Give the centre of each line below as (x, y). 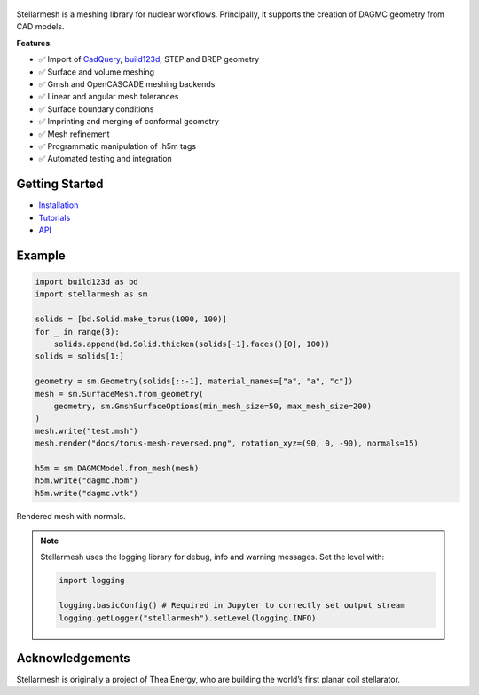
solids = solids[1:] (79, 356)
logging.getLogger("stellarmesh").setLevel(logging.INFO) (188, 618)
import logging (92, 580)
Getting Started (60, 184)
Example (41, 255)
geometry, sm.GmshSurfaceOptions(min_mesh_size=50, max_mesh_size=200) (213, 406)
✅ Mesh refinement (74, 134)
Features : (34, 43)
